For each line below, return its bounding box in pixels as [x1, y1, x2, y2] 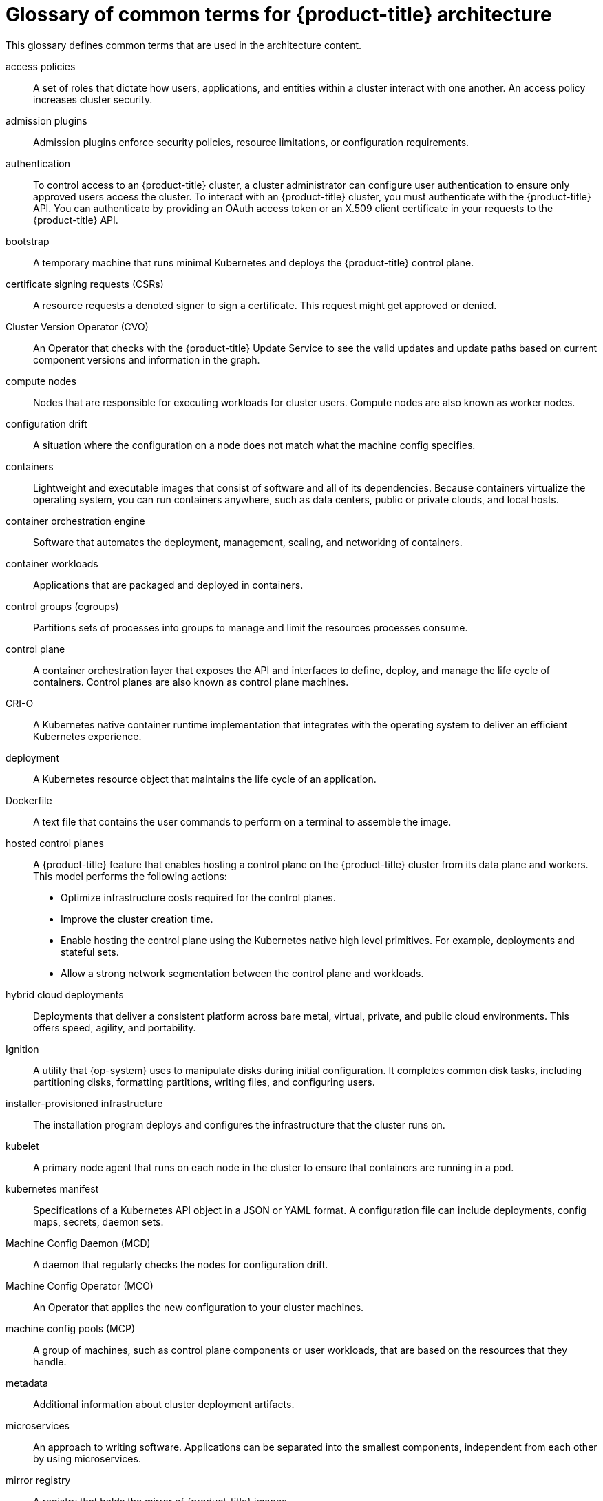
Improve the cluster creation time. [61, 912, 213, 925]
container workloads [6, 557, 98, 569]
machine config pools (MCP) [6, 1322, 136, 1334]
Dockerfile [6, 794, 52, 806]
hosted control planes [6, 837, 104, 849]
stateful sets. [61, 945, 119, 958]
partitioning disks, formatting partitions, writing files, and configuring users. [33, 1075, 375, 1088]
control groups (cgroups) [6, 600, 119, 612]
